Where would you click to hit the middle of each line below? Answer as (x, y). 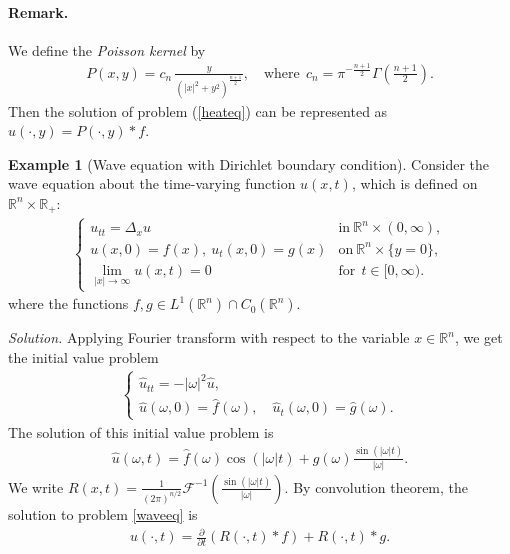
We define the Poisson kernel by (107, 49)
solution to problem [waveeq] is (103, 513)
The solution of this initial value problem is (141, 431)
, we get (478, 337)
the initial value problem (83, 356)
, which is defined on (414, 183)
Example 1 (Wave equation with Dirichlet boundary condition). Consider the (248, 163)
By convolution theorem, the (381, 486)
